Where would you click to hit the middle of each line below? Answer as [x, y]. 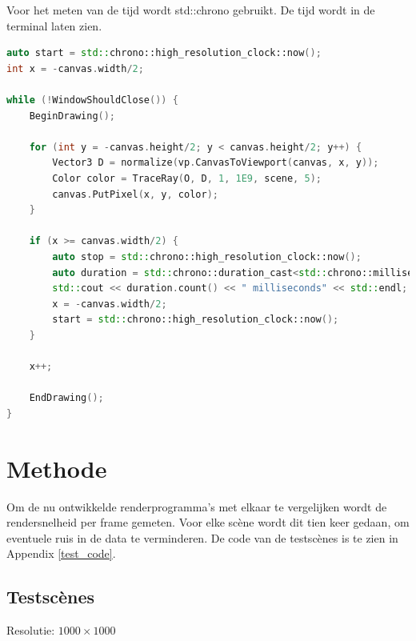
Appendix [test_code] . [61, 553]
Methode [57, 468]
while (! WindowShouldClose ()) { [92, 100]
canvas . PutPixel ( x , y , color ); [135, 194]
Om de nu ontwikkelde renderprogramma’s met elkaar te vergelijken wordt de [197, 506]
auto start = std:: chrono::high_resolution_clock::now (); [164, 53]
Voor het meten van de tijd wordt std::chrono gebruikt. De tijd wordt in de [191, 10]
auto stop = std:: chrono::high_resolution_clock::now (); [207, 256]
